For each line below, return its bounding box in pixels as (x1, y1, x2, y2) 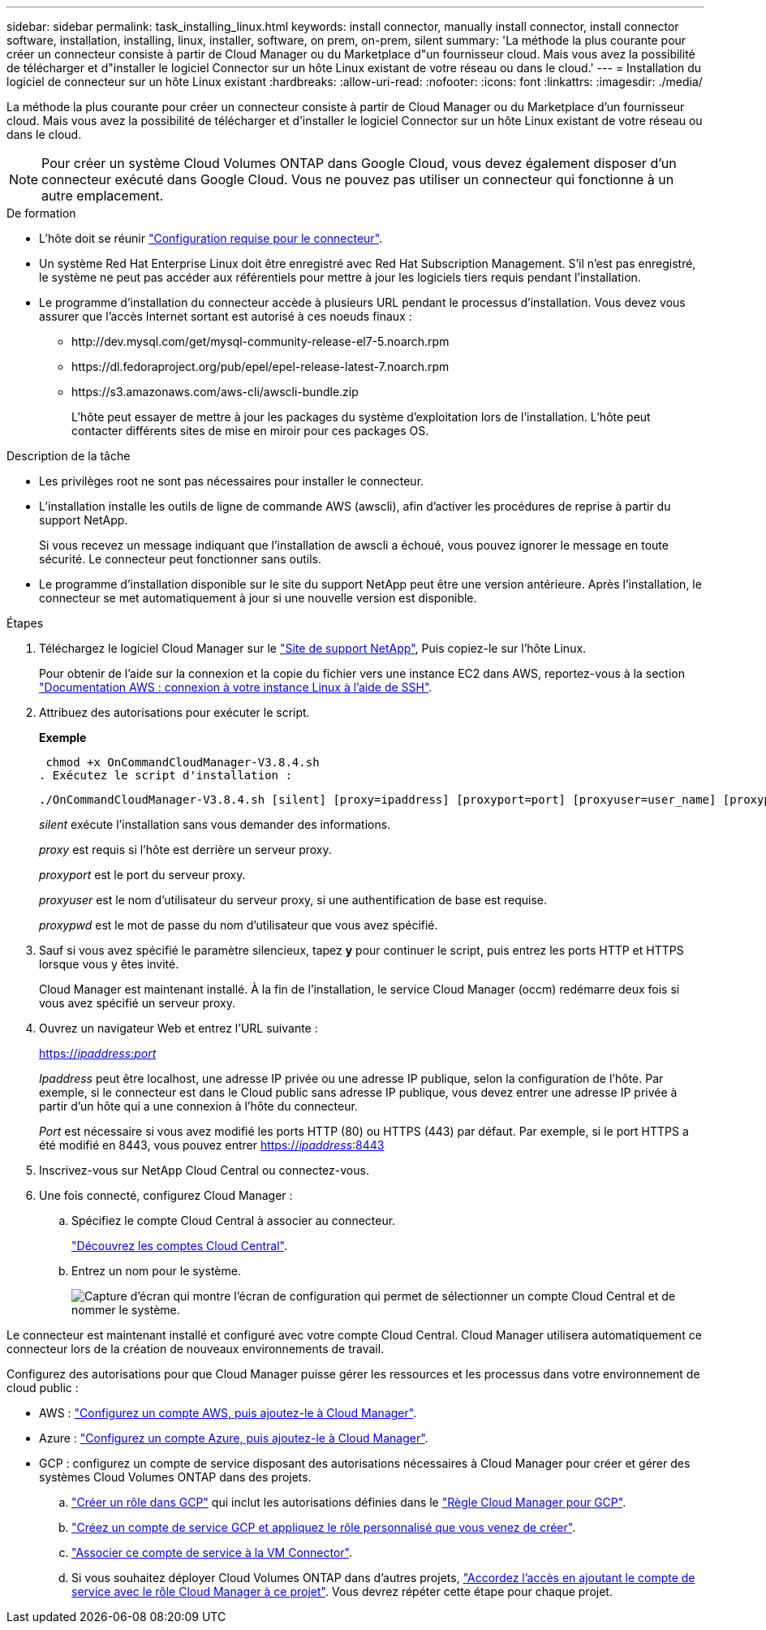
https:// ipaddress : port (39, 1046, 157, 1060)
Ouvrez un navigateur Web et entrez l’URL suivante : (39, 1021, 318, 1035)
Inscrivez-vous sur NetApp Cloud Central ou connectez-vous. (39, 1163, 369, 1177)
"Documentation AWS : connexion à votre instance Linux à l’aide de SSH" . (39, 680, 432, 694)
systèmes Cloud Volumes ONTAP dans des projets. (39, 1470, 312, 1484)
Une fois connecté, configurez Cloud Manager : (39, 1188, 293, 1202)
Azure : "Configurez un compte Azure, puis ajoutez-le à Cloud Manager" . (39, 1431, 428, 1445)
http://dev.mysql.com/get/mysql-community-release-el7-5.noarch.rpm (71, 334, 450, 348)
